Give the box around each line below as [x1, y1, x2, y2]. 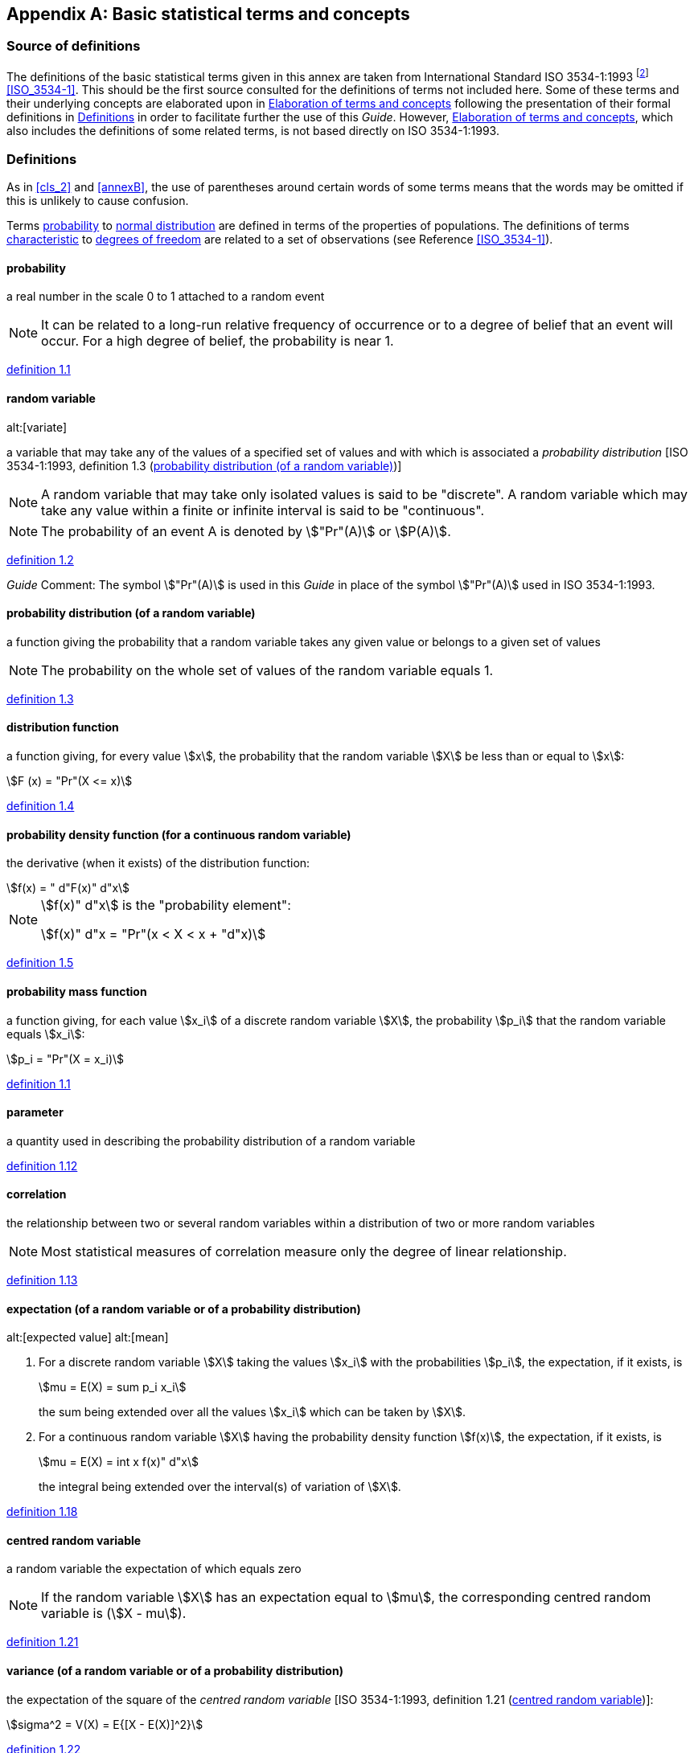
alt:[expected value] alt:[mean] [6, 1330, 169, 1345]
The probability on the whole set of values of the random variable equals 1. [41, 661, 494, 678]
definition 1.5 [6, 956, 74, 970]
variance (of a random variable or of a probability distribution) [6, 1664, 343, 1677]
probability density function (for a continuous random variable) [6, 827, 351, 842]
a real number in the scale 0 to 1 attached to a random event [6, 289, 325, 304]
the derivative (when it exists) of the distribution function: [6, 856, 310, 870]
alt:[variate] [6, 420, 68, 434]
